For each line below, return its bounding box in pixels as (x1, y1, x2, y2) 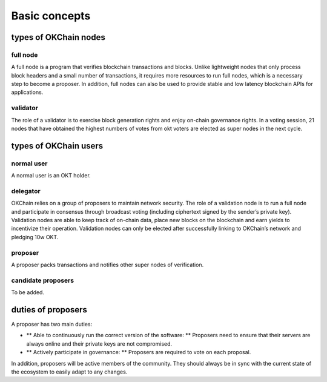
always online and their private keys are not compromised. (26, 340, 173, 347)
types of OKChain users (11, 140, 104, 151)
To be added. (11, 289, 45, 296)
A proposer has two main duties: (11, 321, 93, 328)
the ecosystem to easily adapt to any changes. (11, 368, 128, 375)
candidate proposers (11, 276, 74, 285)
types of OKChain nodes (11, 32, 105, 42)
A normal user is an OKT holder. (11, 172, 91, 179)
